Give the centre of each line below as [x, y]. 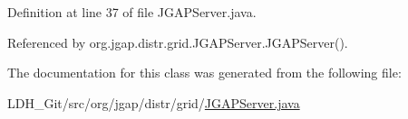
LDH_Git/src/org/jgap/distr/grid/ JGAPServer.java [154, 102]
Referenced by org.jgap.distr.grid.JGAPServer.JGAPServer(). [178, 42]
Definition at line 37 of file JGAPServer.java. [132, 12]
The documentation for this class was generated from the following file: [204, 73]
